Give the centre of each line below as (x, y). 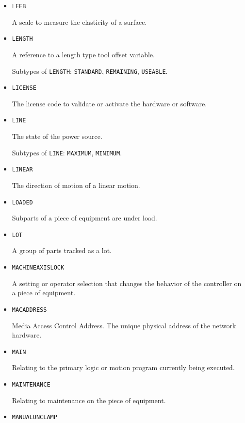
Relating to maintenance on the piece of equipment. (89, 400)
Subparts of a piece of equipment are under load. (84, 218)
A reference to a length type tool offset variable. (83, 54)
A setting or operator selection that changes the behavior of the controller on (127, 283)
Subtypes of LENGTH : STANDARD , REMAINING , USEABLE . (90, 71)
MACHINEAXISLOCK (38, 268)
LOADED (22, 202)
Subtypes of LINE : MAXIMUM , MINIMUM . (67, 152)
